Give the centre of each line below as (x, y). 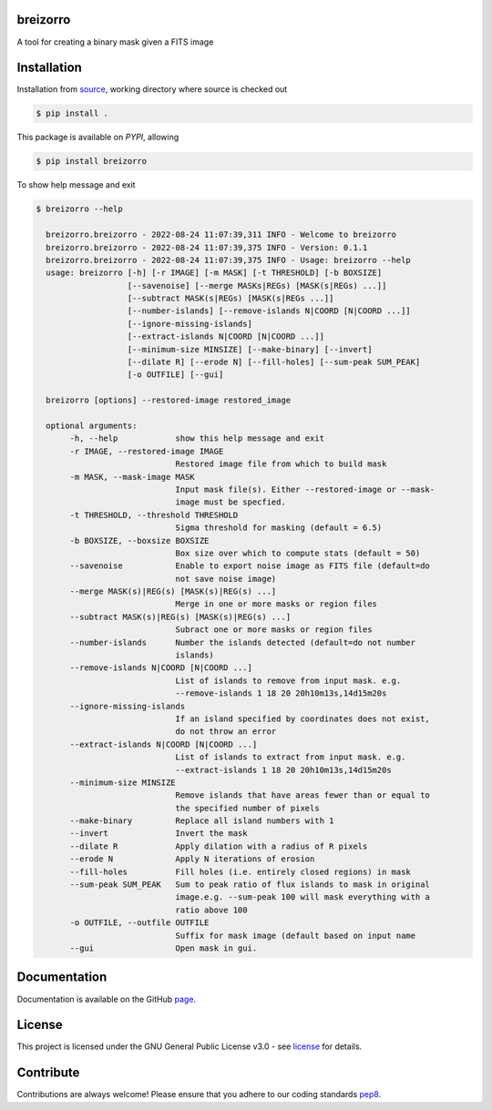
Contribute (48, 1073)
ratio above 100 (211, 910)
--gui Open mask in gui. (164, 948)
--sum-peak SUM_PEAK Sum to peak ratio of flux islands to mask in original (250, 885)
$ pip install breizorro (92, 161)
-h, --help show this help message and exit (197, 438)
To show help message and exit (76, 185)
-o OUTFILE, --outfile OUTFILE (139, 923)
